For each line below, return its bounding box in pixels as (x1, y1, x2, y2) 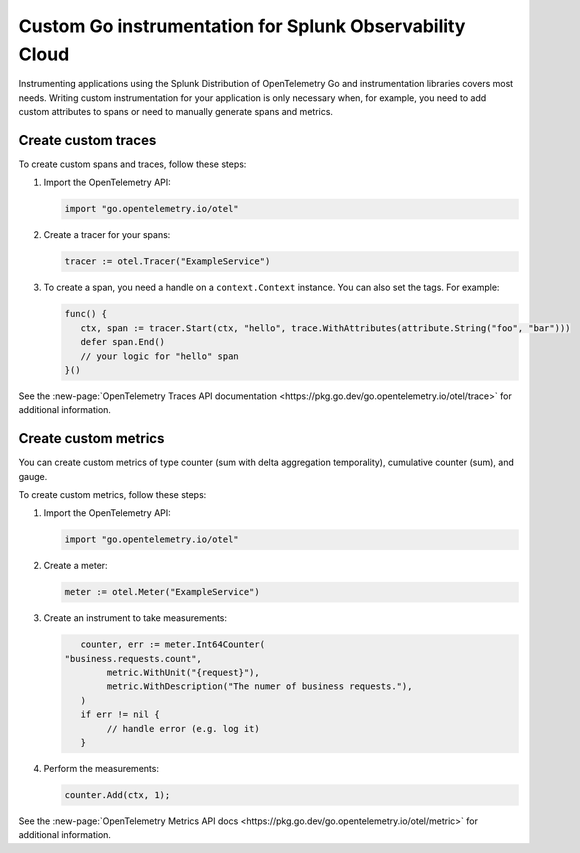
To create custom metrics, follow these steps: (18, 488, 207, 500)
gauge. (18, 470, 48, 482)
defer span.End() (80, 336, 165, 348)
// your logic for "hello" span (80, 350, 239, 362)
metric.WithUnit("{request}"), (106, 667, 260, 679)
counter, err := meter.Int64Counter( (80, 639, 265, 650)
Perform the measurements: (43, 763, 160, 774)
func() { (64, 308, 108, 320)
